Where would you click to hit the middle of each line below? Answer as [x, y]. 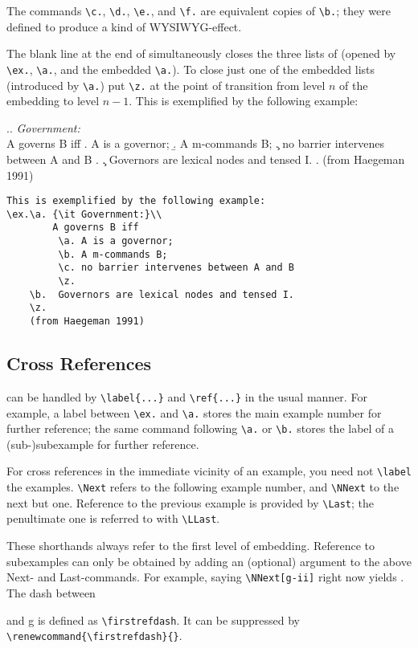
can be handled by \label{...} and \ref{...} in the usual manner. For [187, 396]
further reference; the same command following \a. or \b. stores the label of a [201, 428]
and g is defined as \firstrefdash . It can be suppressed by [153, 619]
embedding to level [53, 101]
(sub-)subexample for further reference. [103, 444]
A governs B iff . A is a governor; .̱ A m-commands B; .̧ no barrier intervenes [195, 143]
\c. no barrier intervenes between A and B [176, 268]
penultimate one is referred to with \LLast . [113, 518]
